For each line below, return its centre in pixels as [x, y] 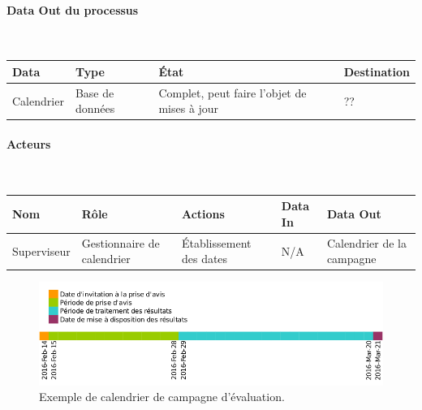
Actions [203, 214]
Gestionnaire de [121, 242]
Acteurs [29, 144]
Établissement [216, 242]
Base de [95, 92]
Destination [377, 71]
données [95, 108]
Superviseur [41, 250]
